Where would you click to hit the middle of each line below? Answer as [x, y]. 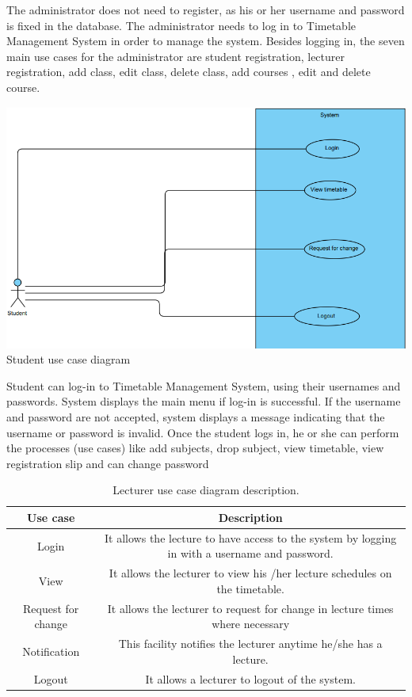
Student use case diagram [69, 359]
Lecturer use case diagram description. [206, 490]
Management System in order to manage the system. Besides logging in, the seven [206, 41]
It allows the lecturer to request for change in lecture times [250, 608]
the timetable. [250, 588]
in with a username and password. [250, 553]
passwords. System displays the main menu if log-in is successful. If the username [204, 401]
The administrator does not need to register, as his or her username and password [206, 10]
